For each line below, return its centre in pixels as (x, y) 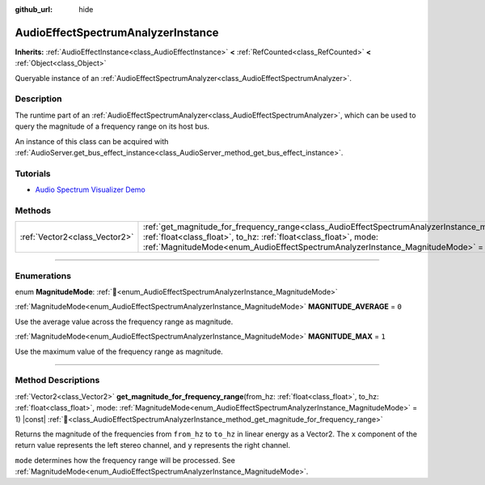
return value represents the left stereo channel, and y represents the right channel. (153, 445)
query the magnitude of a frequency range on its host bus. (112, 126)
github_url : (34, 9)
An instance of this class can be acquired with (92, 141)
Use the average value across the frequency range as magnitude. (124, 321)
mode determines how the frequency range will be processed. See (125, 460)
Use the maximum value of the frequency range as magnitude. (119, 351)
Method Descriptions (57, 381)
